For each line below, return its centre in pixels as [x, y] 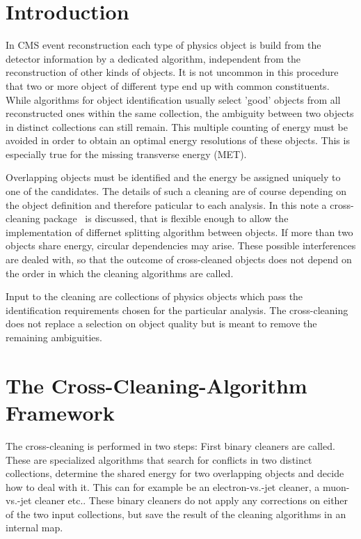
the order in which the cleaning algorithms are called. [120, 273]
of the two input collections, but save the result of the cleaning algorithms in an [176, 514]
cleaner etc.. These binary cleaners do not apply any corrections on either [192, 500]
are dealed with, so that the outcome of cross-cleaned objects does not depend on [179, 259]
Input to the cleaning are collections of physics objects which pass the [154, 296]
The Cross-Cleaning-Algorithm [157, 385]
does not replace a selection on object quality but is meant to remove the [161, 323]
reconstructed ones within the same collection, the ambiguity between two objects [180, 113]
